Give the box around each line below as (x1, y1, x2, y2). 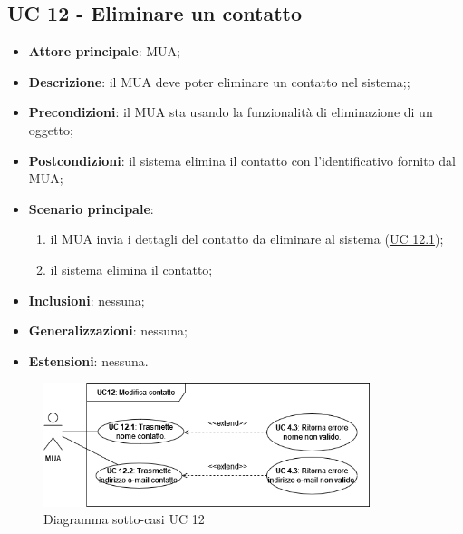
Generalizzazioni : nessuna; (28, 321, 188, 340)
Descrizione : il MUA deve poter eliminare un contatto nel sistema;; (28, 72, 410, 91)
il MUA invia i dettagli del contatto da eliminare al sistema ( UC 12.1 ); (50, 229, 444, 248)
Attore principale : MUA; (28, 42, 180, 61)
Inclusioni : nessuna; (28, 290, 145, 309)
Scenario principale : (28, 199, 154, 218)
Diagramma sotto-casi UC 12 (43, 510, 205, 529)
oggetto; (28, 120, 73, 139)
